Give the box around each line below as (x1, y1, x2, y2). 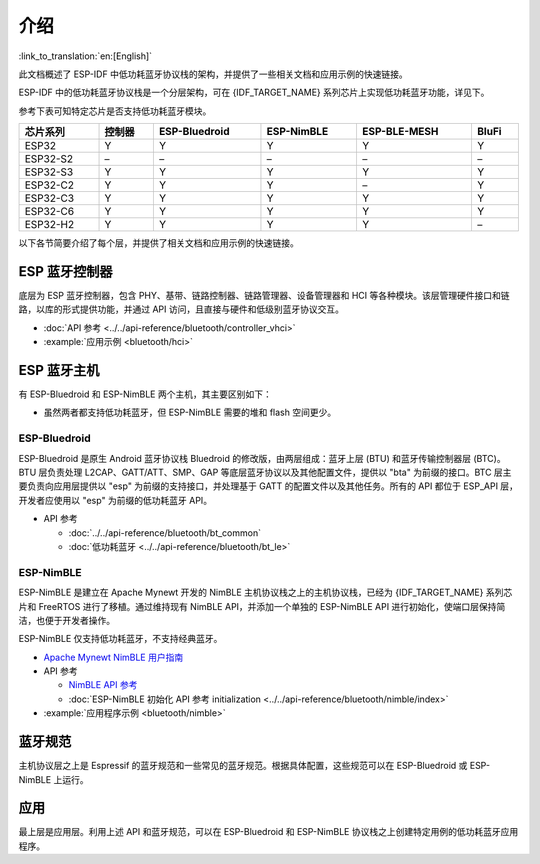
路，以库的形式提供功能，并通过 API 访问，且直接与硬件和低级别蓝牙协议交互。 (18, 303, 345, 315)
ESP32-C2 (24, 178, 75, 192)
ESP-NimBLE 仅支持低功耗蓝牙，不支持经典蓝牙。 (18, 633, 223, 645)
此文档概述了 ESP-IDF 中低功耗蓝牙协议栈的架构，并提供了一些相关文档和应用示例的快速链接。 (18, 68, 409, 80)
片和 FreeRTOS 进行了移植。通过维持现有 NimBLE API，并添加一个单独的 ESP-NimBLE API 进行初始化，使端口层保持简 (18, 600, 506, 612)
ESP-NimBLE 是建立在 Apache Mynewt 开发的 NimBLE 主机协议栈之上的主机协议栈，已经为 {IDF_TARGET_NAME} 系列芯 (18, 586, 513, 599)
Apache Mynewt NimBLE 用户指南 (43, 651, 184, 663)
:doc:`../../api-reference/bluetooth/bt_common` (68, 526, 262, 539)
